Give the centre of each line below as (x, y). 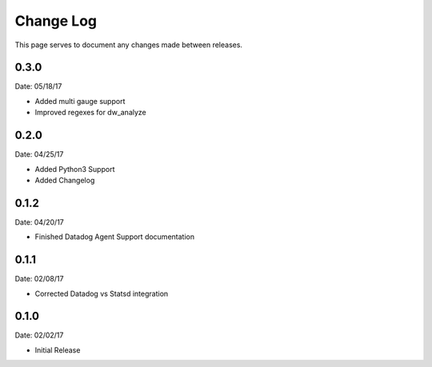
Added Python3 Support (75, 169)
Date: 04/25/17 (39, 154)
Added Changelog (65, 180)
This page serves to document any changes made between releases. (129, 45)
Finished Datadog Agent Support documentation (115, 237)
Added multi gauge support (80, 101)
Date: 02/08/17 (39, 279)
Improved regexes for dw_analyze (91, 113)
